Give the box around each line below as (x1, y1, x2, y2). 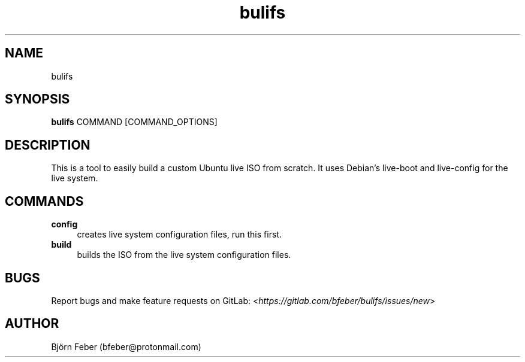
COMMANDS (5, 193, 84, 209)
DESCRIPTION (5, 137, 90, 153)
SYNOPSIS (5, 92, 70, 107)
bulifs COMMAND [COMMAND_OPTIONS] (51, 117, 218, 127)
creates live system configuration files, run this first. (77, 229, 282, 240)
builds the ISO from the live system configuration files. (77, 250, 291, 260)
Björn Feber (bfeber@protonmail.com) (51, 341, 201, 352)
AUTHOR (5, 316, 59, 331)
